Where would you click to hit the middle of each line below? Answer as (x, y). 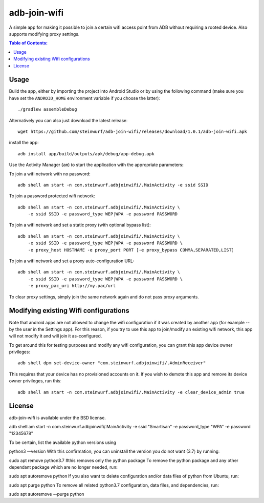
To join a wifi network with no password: (50, 174)
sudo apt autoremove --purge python (47, 494)
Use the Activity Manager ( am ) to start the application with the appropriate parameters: (96, 165)
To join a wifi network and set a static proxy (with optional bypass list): (80, 225)
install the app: (24, 143)
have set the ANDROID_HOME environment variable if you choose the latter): (85, 98)
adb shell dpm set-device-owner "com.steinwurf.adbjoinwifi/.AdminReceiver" (112, 363)
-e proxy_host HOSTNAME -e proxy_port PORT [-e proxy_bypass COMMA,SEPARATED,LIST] (131, 250)
